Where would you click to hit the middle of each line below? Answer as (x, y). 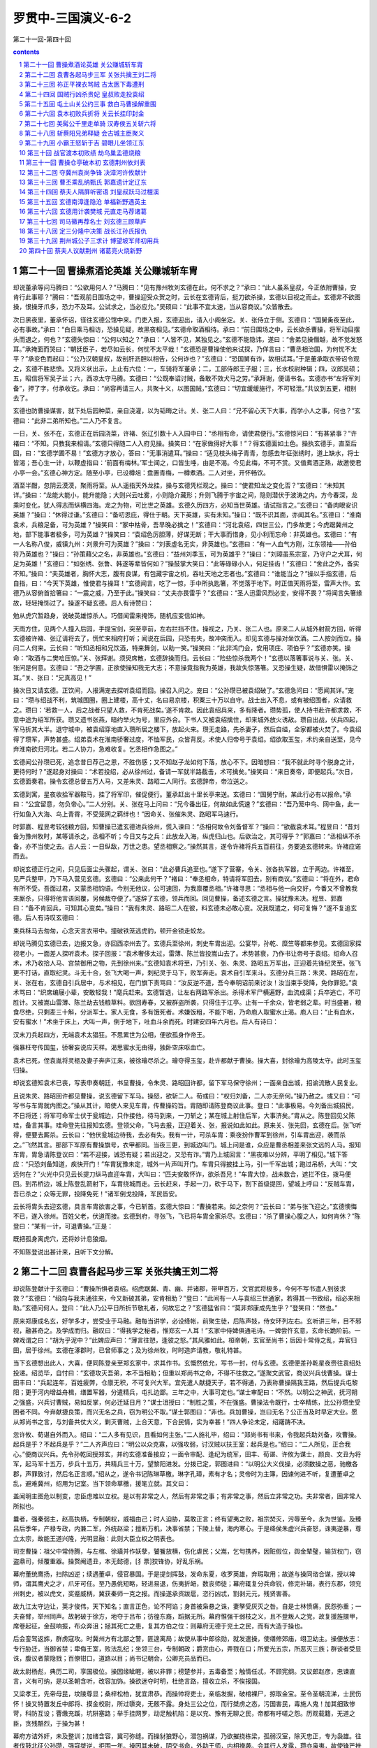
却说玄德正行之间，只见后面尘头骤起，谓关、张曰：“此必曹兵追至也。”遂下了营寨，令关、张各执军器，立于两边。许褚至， (185, 869)
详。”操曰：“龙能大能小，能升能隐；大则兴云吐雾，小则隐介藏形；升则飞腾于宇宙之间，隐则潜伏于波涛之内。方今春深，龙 (185, 495)
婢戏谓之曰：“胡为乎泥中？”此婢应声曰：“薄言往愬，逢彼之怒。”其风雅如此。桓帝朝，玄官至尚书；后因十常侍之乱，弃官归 (185, 1340)
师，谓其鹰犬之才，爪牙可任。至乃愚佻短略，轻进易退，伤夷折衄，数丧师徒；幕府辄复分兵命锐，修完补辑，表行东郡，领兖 (187, 1584)
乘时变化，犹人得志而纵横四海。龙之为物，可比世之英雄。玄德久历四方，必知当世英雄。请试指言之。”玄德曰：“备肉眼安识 (185, 505)
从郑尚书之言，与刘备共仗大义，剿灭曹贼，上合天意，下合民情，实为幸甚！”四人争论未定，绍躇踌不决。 (161, 1421)
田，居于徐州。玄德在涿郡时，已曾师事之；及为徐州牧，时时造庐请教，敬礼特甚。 (129, 1350)
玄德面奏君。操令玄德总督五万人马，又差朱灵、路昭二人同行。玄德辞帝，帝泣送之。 (132, 781)
